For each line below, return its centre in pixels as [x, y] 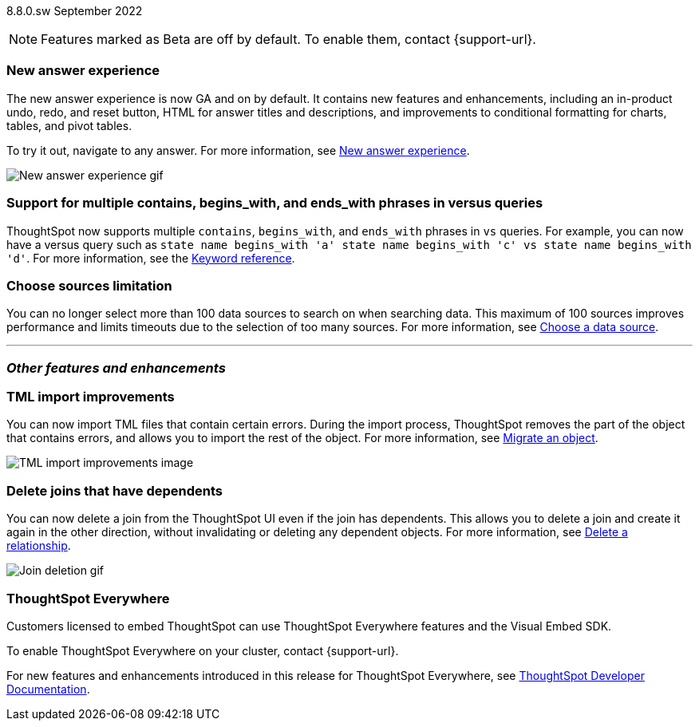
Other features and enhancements [116, 367]
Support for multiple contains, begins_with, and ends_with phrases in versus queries [275, 203]
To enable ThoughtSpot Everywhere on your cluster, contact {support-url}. [203, 650]
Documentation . [48, 689]
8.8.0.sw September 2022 [75, 11]
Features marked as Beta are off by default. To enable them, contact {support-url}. [288, 39]
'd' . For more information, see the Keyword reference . [151, 258]
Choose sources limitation [89, 285]
